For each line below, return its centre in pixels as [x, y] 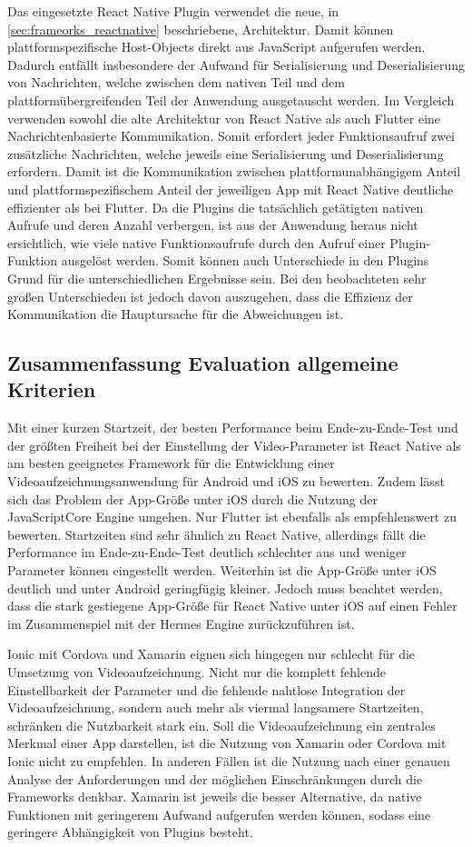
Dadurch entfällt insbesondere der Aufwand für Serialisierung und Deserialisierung [236, 64]
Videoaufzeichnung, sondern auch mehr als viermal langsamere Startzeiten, [216, 707]
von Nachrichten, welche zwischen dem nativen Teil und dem [176, 82]
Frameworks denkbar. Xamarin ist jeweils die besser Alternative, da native [215, 797]
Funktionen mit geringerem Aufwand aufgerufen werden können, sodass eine [219, 814]
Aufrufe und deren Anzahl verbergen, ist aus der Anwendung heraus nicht [213, 225]
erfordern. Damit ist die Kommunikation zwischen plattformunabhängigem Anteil [234, 171]
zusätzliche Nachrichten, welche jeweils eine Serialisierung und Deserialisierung [226, 153]
